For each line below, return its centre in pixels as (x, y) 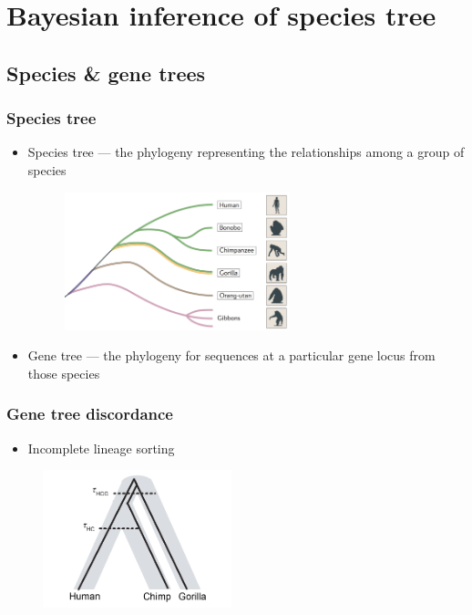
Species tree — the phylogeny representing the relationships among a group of (246, 152)
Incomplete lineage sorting (101, 448)
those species (64, 373)
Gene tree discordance (90, 414)
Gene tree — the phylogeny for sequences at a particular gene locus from (231, 355)
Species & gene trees (106, 73)
